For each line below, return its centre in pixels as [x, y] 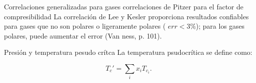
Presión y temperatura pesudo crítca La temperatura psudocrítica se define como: [128, 52]
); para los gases [220, 26]
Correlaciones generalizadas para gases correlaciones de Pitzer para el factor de [124, 6]
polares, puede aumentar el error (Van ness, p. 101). [83, 35]
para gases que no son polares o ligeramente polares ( [85, 26]
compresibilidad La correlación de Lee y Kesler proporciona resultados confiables [127, 16]
